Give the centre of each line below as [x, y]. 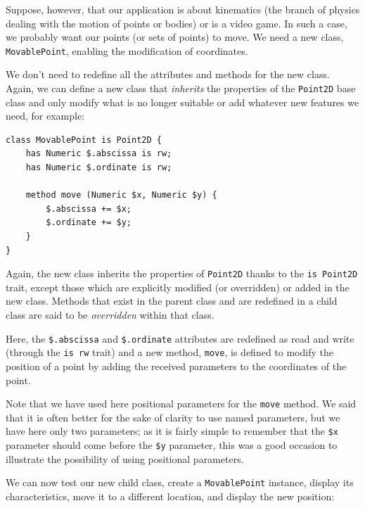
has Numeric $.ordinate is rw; [99, 168]
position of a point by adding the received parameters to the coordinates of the [176, 366]
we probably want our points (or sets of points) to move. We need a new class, [175, 37]
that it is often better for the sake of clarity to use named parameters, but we [173, 417]
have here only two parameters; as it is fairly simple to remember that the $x [172, 431]
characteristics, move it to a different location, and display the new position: [170, 496]
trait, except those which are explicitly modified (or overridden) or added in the [178, 287]
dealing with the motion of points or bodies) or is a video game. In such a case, [177, 23]
